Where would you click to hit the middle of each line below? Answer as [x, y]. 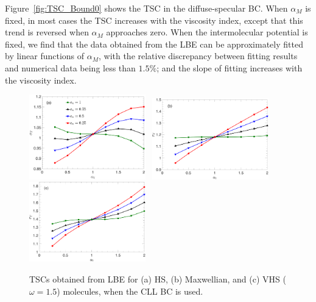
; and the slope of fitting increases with [230, 67]
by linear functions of [45, 56]
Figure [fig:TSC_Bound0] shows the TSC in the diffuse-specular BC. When [146, 8]
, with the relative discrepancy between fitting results [198, 56]
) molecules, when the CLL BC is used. [130, 291]
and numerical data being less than [70, 67]
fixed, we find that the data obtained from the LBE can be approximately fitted [154, 44]
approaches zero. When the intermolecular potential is [207, 32]
